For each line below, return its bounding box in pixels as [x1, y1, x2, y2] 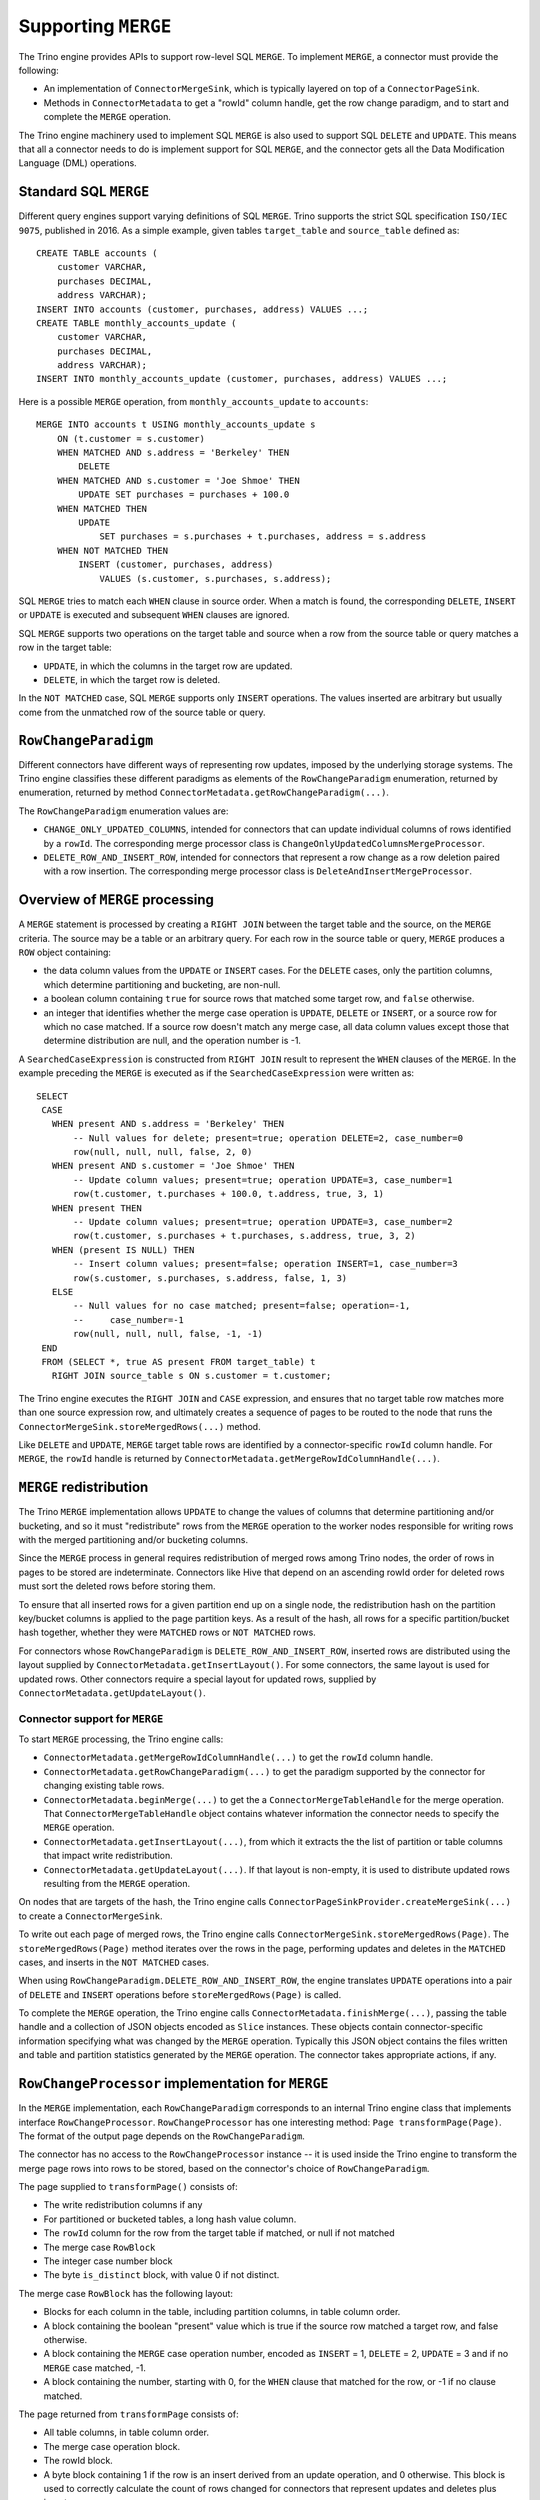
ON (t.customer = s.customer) [56, 433, 205, 444]
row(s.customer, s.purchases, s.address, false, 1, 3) [73, 1272, 348, 1284]
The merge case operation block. [43, 2440, 180, 2452]
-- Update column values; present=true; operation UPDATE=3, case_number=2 [73, 1216, 453, 1228]
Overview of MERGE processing [18, 891, 215, 909]
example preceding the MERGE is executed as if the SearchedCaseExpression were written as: [18, 1067, 415, 1079]
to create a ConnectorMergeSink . [18, 1910, 164, 1922]
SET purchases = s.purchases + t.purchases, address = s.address [99, 531, 427, 542]
